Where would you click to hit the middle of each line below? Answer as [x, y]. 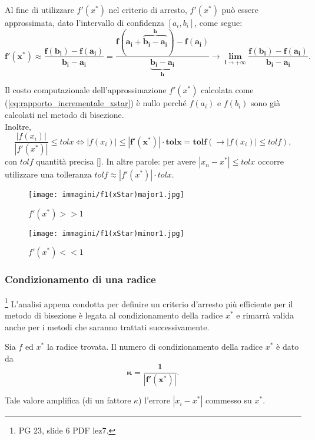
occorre [271, 161]
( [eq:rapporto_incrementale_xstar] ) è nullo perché [96, 103]
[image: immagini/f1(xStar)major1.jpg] [106, 195]
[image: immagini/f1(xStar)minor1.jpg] [106, 233]
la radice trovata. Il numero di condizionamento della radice [155, 347]
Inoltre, [18, 126]
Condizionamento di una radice [80, 279]
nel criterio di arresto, [148, 9]
